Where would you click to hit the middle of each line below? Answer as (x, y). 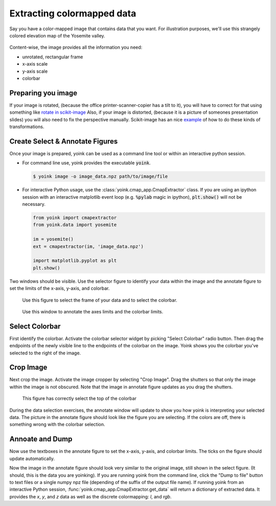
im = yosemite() (53, 239)
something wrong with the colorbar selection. (57, 425)
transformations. (27, 126)
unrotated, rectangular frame (53, 57)
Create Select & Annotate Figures (64, 141)
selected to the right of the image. (45, 353)
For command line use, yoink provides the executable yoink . (86, 163)
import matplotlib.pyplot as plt (75, 261)
